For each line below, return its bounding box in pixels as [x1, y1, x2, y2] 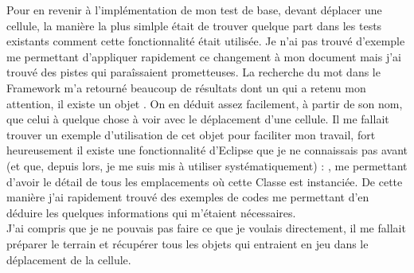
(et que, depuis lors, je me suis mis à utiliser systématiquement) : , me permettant [6, 157, 408, 174]
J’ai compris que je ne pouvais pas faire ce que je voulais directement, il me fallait [6, 220, 406, 236]
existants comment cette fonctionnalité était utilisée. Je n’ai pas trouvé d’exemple [6, 33, 405, 49]
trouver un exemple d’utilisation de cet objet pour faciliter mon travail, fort [6, 126, 376, 142]
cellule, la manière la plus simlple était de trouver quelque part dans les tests [6, 17, 382, 33]
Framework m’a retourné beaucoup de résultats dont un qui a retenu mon [6, 79, 366, 96]
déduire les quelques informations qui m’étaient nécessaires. [6, 204, 296, 220]
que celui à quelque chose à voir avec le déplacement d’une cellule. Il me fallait [6, 111, 389, 127]
